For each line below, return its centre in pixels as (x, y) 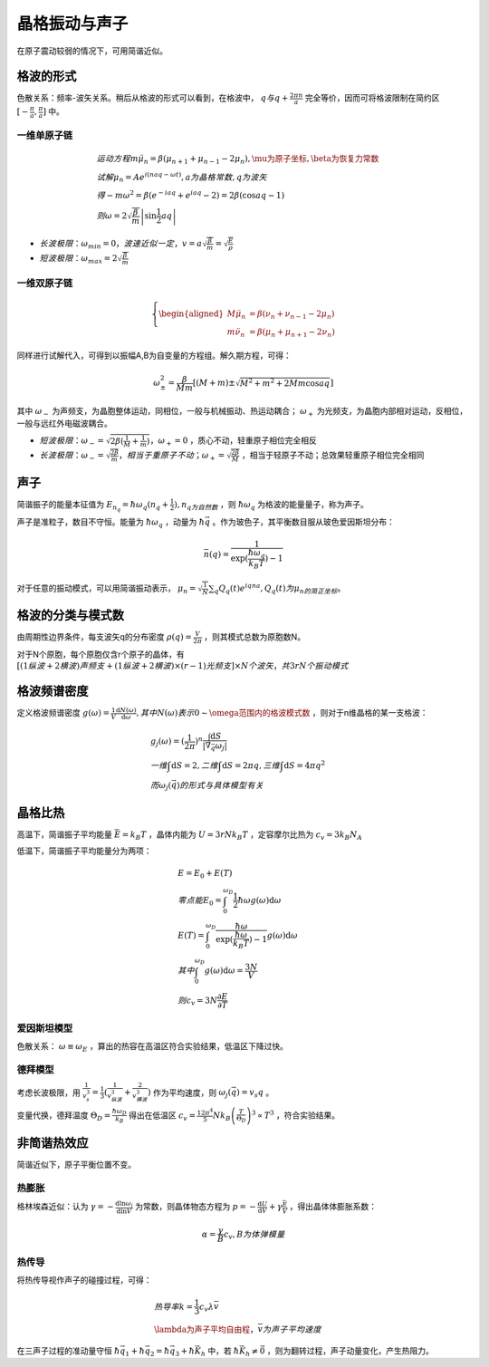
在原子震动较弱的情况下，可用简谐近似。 (92, 51)
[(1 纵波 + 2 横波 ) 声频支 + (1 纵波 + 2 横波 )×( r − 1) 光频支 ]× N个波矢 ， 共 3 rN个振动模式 (182, 666)
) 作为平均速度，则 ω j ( (190, 1093)
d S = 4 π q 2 (305, 765)
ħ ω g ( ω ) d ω (259, 900)
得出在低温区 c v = (162, 1116)
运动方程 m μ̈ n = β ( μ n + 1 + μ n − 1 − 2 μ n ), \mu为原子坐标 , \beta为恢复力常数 (238, 160)
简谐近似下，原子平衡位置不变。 (76, 1165)
